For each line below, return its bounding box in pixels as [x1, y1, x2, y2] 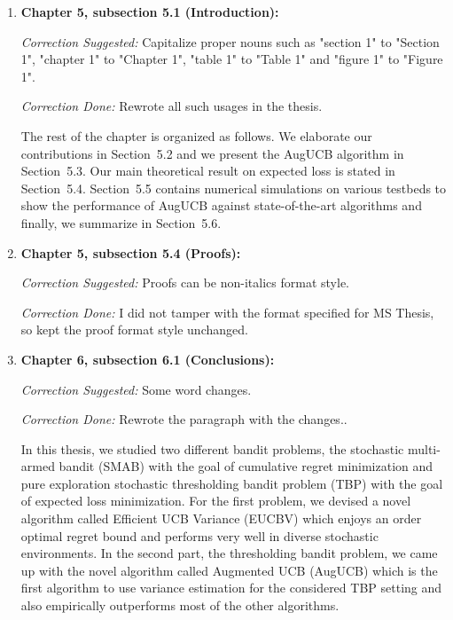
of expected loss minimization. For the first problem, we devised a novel [20, 491, 411, 510]
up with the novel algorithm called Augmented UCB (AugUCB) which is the [20, 561, 438, 579]
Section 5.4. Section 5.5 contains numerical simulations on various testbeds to [20, 178, 447, 197]
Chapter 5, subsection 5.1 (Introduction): [20, 3, 279, 20]
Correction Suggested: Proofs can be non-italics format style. [20, 273, 349, 292]
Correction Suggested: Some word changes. [20, 380, 252, 398]
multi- [407, 439, 441, 458]
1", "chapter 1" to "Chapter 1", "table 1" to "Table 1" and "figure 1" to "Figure [20, 50, 443, 68]
